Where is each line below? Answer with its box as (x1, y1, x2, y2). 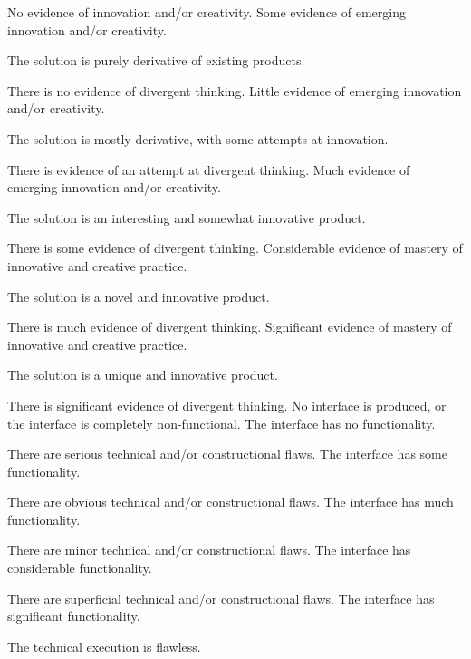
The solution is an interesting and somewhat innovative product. (7, 208, 366, 227)
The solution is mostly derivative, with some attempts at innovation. (7, 129, 389, 148)
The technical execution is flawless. (7, 636, 201, 655)
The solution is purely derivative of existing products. (7, 51, 305, 70)
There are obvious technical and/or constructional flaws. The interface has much (7, 492, 454, 511)
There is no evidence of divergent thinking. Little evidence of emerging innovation (7, 81, 462, 100)
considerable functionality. (7, 558, 152, 577)
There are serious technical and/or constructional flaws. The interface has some (7, 444, 447, 463)
